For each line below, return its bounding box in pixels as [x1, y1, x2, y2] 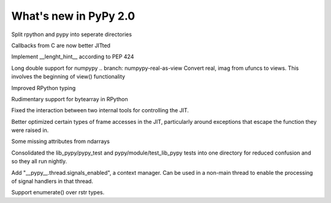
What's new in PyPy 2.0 [11, 9, 135, 23]
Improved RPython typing [11, 84, 76, 91]
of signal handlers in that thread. [11, 178, 93, 185]
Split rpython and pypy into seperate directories [11, 31, 132, 38]
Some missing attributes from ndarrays [11, 138, 110, 145]
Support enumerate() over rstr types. [11, 189, 105, 196]
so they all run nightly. [11, 158, 67, 165]
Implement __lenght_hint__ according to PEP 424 [11, 53, 134, 61]
